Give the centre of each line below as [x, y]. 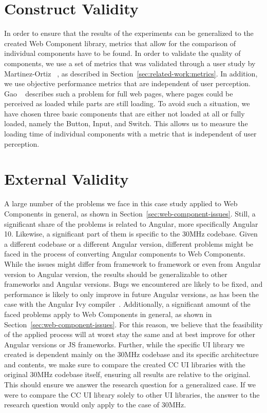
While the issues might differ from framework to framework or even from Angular [132, 263]
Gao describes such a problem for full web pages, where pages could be [119, 93]
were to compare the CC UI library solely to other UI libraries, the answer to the [132, 394]
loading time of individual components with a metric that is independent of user [130, 134]
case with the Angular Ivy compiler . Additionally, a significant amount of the [127, 304]
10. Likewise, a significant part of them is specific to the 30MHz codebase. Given [131, 234]
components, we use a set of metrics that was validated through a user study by [130, 63]
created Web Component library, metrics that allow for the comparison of [120, 43]
